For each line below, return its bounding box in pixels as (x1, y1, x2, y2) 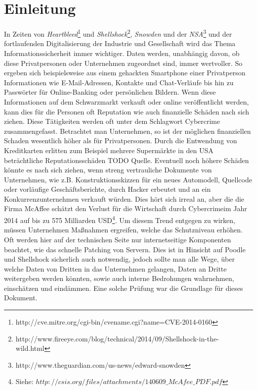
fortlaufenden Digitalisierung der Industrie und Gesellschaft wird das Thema (4, 38, 236, 49)
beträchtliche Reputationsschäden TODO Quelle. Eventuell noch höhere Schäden (4, 155, 249, 165)
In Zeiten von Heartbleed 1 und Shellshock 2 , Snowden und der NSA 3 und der (4, 27, 232, 39)
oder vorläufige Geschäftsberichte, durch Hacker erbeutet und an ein (4, 184, 211, 194)
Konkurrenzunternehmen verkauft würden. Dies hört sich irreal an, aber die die (4, 193, 245, 204)
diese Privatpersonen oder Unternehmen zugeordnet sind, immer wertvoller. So (4, 57, 243, 68)
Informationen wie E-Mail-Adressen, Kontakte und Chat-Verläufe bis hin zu (4, 77, 234, 87)
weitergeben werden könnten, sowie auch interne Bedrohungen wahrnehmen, (4, 273, 234, 283)
